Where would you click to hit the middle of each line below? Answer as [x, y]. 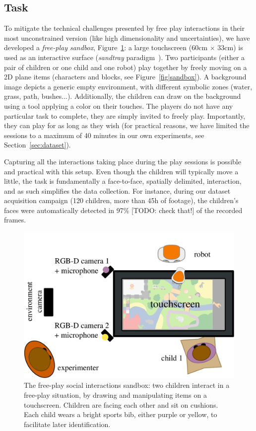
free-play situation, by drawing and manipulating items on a [115, 395]
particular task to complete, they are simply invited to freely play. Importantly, [125, 115]
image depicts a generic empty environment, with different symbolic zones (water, [128, 86]
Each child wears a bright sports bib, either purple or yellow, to [121, 414]
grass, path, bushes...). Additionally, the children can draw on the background [123, 96]
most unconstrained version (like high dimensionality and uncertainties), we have [127, 37]
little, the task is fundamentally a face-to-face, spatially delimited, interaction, [123, 181]
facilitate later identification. [67, 424]
